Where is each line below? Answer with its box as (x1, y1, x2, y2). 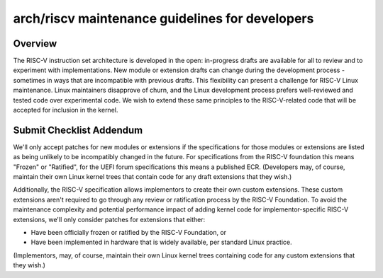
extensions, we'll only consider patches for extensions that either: (13, 215, 206, 224)
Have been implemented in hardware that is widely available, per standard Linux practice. (30, 238, 292, 247)
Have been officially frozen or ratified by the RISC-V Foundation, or (30, 228, 227, 237)
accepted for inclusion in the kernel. (13, 106, 118, 115)
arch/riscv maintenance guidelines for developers (13, 11, 314, 26)
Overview (13, 37, 57, 50)
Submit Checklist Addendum (13, 124, 143, 136)
